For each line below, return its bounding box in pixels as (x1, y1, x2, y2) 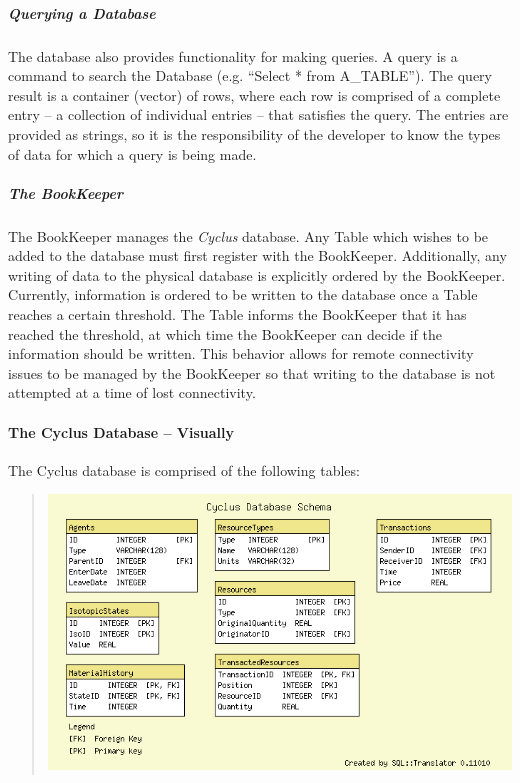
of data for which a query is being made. (8, 143, 257, 164)
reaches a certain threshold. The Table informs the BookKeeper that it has (8, 304, 467, 325)
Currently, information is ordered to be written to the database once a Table (8, 284, 478, 305)
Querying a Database (8, 2, 156, 23)
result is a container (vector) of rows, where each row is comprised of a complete (8, 84, 501, 105)
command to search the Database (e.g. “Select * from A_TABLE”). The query (8, 65, 492, 86)
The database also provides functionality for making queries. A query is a (8, 45, 458, 66)
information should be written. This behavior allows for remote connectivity (8, 343, 474, 364)
